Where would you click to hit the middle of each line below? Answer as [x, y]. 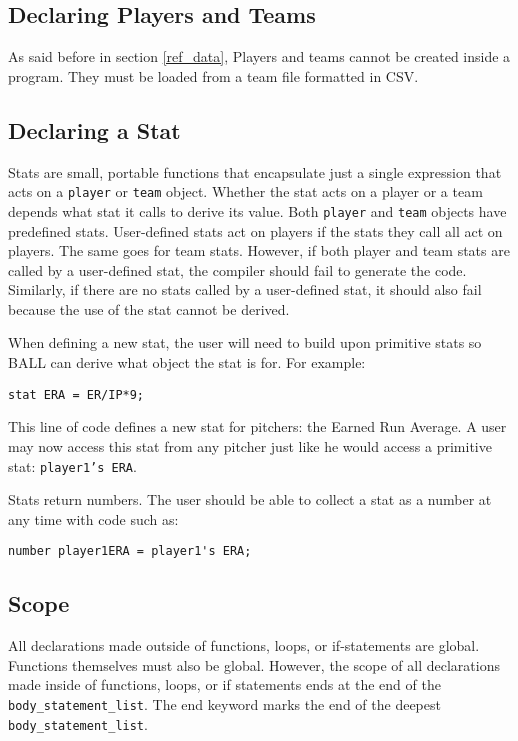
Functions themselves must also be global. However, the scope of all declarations [254, 664]
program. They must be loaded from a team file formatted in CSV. [213, 75]
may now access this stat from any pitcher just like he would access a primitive [250, 445]
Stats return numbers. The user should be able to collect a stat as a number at [250, 499]
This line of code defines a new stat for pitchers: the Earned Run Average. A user [257, 426]
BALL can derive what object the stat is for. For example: [187, 362]
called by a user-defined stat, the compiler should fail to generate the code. [237, 269]
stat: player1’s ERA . [72, 465]
